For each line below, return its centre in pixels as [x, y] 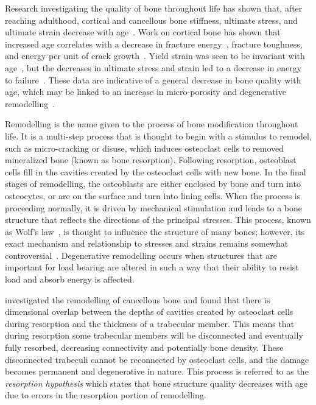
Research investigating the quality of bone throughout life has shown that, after [154, 8]
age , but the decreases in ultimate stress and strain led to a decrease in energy [153, 67]
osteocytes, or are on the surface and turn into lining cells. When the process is [153, 195]
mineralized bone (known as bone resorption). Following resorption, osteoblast [151, 160]
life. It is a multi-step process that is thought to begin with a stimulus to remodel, [158, 136]
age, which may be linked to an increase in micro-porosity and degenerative [146, 92]
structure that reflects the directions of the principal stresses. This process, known [158, 220]
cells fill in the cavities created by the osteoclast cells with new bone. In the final [156, 171]
